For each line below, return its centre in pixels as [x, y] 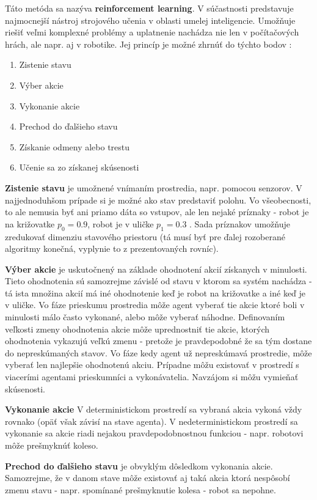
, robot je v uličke [121, 223]
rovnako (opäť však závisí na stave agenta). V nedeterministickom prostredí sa [151, 421]
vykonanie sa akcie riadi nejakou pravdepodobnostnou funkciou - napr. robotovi [154, 433]
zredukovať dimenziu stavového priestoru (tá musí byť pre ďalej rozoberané [145, 236]
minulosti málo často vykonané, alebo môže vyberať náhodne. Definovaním [145, 317]
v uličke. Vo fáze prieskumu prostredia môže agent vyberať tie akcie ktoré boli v [155, 305]
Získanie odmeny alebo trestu [75, 146]
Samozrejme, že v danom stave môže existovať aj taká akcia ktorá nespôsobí [148, 478]
